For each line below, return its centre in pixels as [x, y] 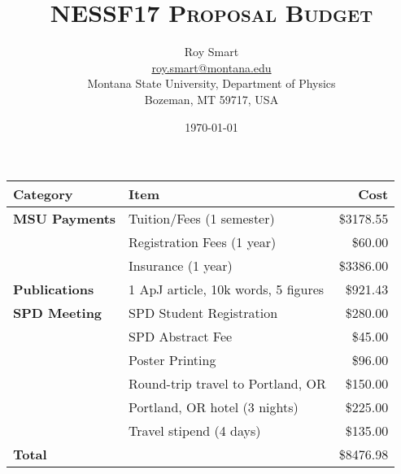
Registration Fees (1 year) [203, 242]
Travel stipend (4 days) [195, 431]
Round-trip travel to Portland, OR [227, 384]
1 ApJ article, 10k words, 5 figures [227, 289]
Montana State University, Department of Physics [211, 83]
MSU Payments [65, 219]
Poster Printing [172, 360]
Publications [54, 289]
